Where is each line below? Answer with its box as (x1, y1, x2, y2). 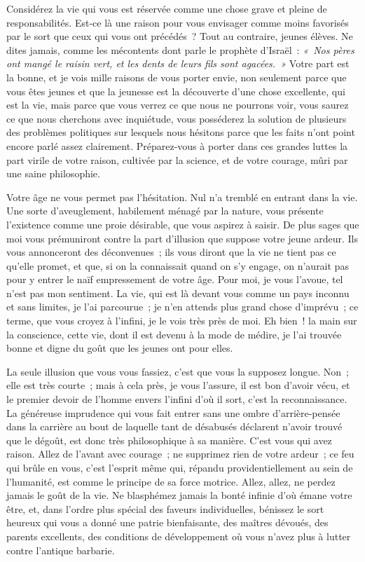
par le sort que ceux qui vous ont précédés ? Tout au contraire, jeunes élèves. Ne (6, 29, 353, 43)
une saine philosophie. (6, 166, 100, 181)
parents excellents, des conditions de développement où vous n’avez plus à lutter (6, 528, 351, 543)
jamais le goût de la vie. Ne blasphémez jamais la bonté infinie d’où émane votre (6, 488, 352, 502)
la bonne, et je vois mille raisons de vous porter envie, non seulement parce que (6, 69, 347, 84)
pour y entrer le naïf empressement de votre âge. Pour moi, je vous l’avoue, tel (6, 272, 343, 287)
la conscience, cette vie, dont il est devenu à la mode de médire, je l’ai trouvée (6, 327, 342, 341)
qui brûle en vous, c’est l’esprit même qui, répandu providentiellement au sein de (6, 460, 353, 474)
